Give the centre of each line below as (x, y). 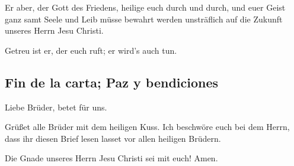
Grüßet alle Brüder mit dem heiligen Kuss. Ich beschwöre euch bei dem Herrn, (147, 127)
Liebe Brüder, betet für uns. (56, 107)
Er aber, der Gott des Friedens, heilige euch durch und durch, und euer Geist (145, 7)
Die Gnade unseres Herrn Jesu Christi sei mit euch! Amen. (111, 158)
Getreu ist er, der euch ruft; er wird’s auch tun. (91, 50)
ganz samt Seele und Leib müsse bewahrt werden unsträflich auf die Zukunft (144, 19)
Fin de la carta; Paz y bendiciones (112, 82)
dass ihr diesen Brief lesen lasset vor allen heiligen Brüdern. (113, 138)
